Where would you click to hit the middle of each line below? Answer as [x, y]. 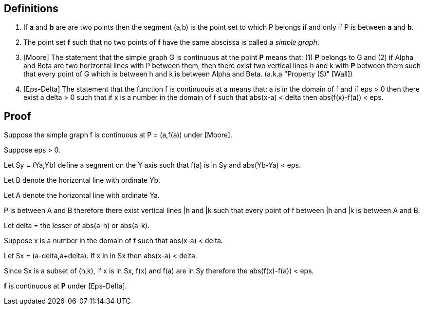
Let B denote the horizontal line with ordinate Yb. [82, 180]
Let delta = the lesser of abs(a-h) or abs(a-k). [77, 226]
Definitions [31, 9]
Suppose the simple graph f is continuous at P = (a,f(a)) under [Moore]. [118, 135]
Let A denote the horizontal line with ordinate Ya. [82, 195]
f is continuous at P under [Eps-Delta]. [65, 286]
